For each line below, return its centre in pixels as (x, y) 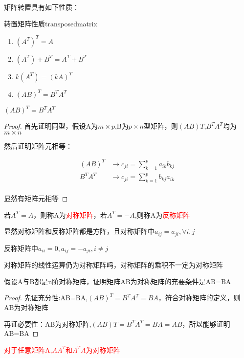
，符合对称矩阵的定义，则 (199, 298)
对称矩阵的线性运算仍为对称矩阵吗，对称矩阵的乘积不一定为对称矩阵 (113, 265)
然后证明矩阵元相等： (38, 145)
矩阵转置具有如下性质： (42, 7)
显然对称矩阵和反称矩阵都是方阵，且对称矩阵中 (79, 231)
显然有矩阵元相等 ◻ (36, 198)
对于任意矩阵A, (28, 349)
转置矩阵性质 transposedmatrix (51, 23)
